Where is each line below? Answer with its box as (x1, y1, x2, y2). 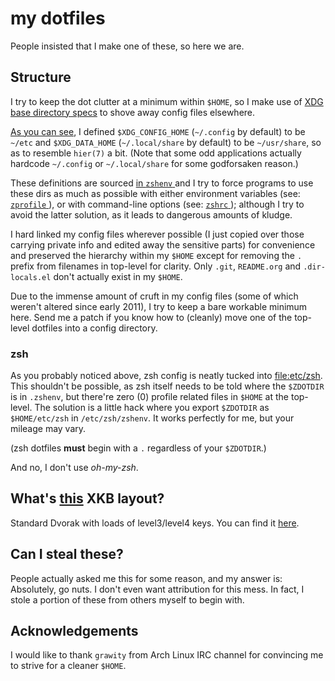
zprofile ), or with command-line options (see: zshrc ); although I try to (10, 198, 305, 210)
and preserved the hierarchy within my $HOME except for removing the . (10, 249, 303, 261)
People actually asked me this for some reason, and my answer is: (10, 572, 283, 584)
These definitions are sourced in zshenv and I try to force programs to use (10, 177, 314, 189)
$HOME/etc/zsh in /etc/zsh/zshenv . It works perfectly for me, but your (10, 412, 295, 424)
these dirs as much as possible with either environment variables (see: (10, 187, 301, 199)
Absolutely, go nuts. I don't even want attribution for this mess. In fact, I (10, 583, 305, 595)
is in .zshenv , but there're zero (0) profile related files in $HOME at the (10, 391, 290, 403)
